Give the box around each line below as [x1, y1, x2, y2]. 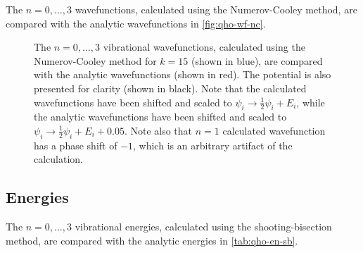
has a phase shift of [34, 137, 117, 152]
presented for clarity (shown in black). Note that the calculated [34, 80, 307, 95]
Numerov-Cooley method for [34, 53, 157, 68]
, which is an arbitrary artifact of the [133, 137, 293, 152]
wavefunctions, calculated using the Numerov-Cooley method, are [75, 2, 357, 16]
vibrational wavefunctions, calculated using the [103, 39, 305, 54]
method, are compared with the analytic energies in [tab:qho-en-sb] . [6, 233, 298, 247]
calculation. [34, 152, 84, 166]
